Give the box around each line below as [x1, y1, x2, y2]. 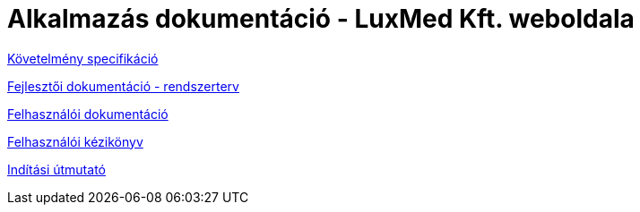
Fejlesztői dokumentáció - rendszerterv [7, 78, 239, 94]
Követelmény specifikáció [7, 50, 159, 66]
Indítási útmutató [7, 161, 106, 177]
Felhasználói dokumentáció [7, 106, 169, 122]
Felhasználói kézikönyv [7, 133, 143, 149]
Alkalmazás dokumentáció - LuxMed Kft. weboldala [7, 4, 635, 34]
